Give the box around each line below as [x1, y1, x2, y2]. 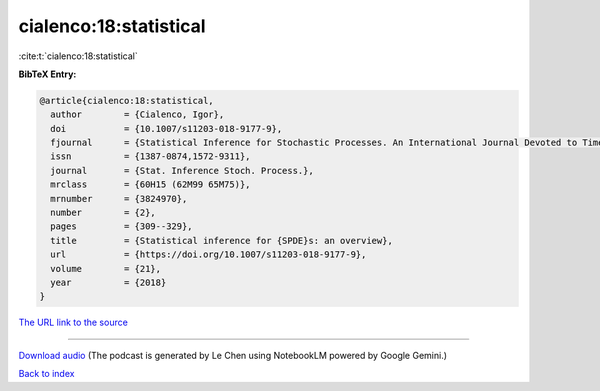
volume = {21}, [50, 263, 162, 274]
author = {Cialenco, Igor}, [50, 109, 225, 120]
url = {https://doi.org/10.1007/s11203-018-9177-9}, [50, 249, 367, 260]
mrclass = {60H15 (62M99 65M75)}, [50, 179, 251, 190]
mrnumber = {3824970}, [50, 193, 188, 204]
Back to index [18, 368, 75, 380]
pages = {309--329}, [50, 221, 194, 232]
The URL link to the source [18, 316, 129, 329]
